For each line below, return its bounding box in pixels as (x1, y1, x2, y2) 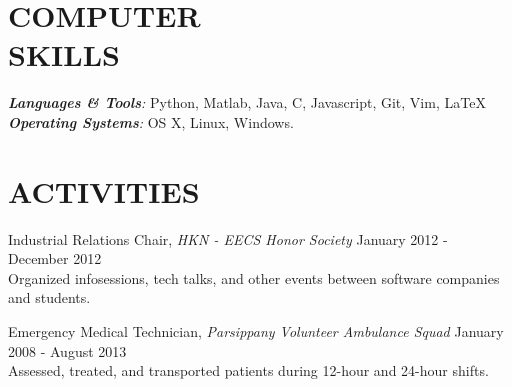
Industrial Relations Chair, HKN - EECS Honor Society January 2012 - (8, 228, 448, 249)
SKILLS (8, 34, 120, 75)
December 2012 (8, 248, 102, 269)
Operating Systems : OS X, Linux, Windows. (8, 111, 294, 132)
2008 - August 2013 (8, 340, 127, 361)
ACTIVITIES (8, 170, 200, 211)
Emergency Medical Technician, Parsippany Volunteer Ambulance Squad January (8, 321, 504, 341)
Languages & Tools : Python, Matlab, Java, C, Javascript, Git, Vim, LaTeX (8, 92, 486, 113)
